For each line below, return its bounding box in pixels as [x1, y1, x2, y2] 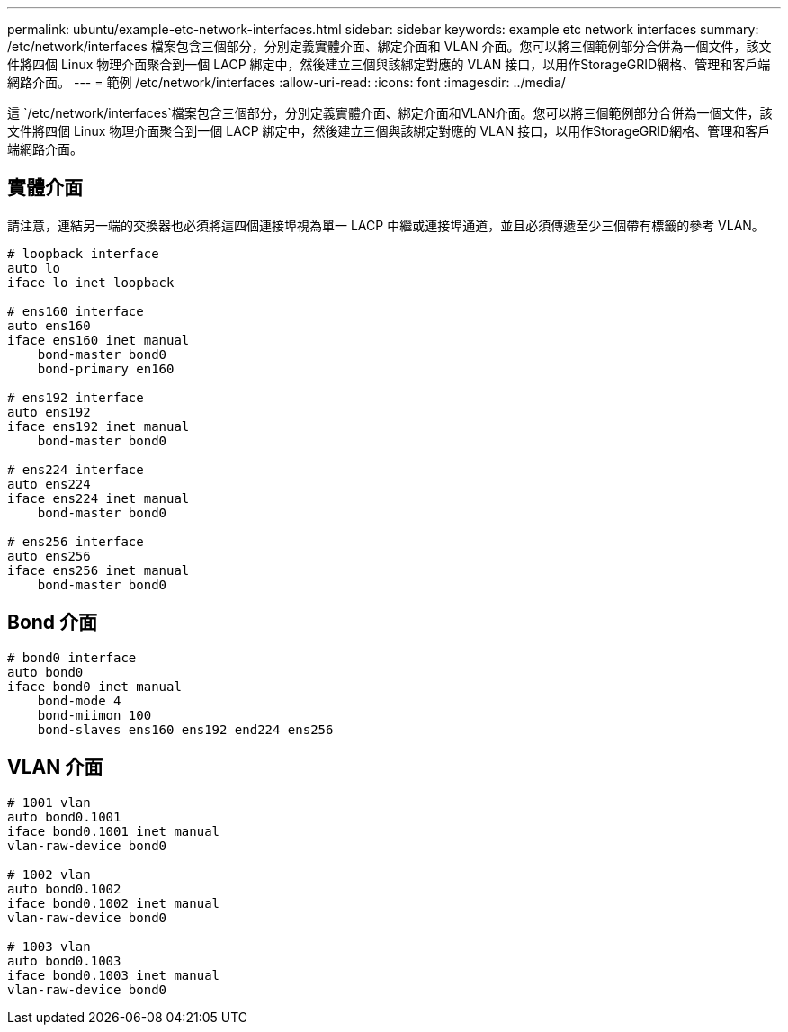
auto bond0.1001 [7, 809, 121, 824]
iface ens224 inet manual [7, 490, 190, 506]
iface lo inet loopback [7, 274, 175, 290]
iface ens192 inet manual [7, 418, 190, 434]
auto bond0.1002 [7, 881, 121, 896]
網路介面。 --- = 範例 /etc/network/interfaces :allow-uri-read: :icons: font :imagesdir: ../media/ [7, 75, 566, 90]
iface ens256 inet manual [7, 562, 190, 578]
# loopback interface [7, 246, 159, 261]
